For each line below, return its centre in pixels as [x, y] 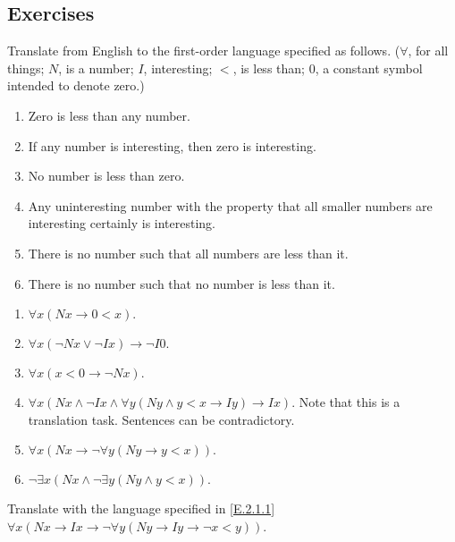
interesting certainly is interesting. [122, 223]
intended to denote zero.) [76, 85]
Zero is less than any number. [109, 115]
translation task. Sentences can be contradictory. [161, 419]
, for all [428, 51]
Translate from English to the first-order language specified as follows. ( [204, 51]
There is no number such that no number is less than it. [181, 283]
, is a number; [96, 68]
